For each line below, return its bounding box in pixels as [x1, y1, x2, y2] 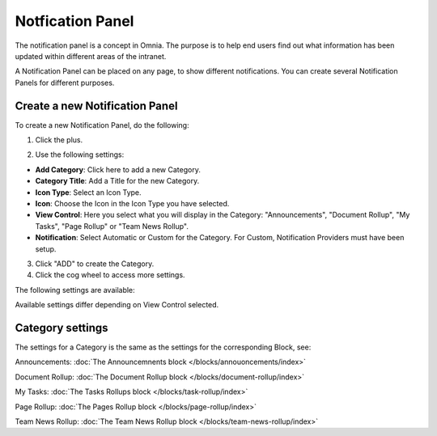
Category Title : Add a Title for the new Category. [35, 176, 200, 186]
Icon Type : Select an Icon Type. [35, 187, 142, 197]
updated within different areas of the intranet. [15, 51, 167, 61]
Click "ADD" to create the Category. [35, 259, 155, 269]
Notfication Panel [15, 12, 134, 30]
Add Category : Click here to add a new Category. [35, 164, 202, 174]
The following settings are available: [15, 285, 135, 294]
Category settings [15, 320, 108, 335]
